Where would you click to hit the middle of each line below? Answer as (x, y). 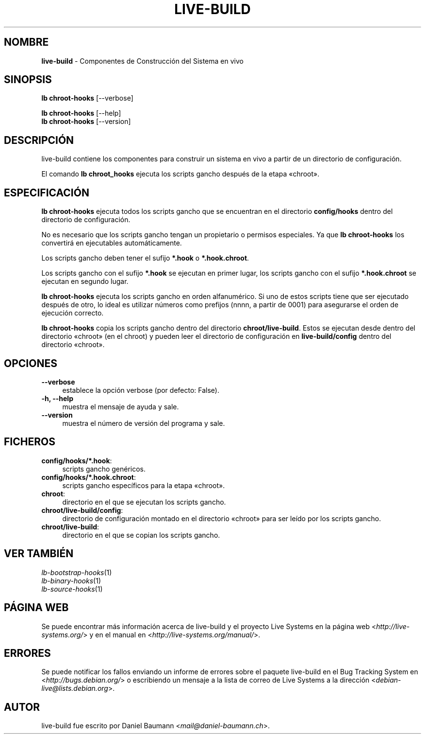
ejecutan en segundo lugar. (85, 281)
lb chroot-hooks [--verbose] (87, 98)
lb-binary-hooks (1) (71, 580)
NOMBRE (26, 42)
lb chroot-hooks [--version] (86, 122)
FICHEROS (30, 442)
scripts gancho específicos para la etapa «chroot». (144, 485)
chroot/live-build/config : (82, 510)
